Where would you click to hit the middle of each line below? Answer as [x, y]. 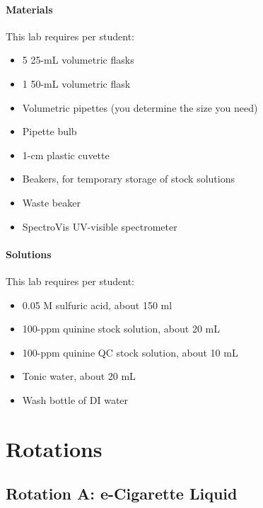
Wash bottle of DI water [75, 399]
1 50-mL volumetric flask [76, 83]
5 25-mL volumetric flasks [78, 60]
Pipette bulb [49, 131]
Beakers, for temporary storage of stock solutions [128, 179]
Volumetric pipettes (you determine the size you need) [140, 107]
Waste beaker [51, 202]
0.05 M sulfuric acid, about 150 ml [97, 305]
